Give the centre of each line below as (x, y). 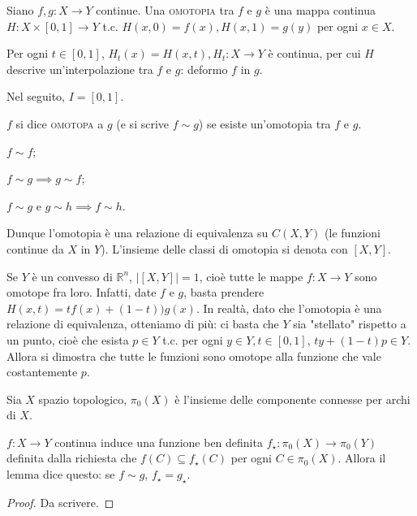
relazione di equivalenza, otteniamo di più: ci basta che (143, 324)
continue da (35, 248)
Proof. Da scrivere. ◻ (60, 502)
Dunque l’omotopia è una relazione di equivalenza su (138, 233)
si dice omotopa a (60, 123)
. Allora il (362, 458)
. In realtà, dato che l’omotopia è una (289, 308)
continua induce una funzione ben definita (159, 442)
